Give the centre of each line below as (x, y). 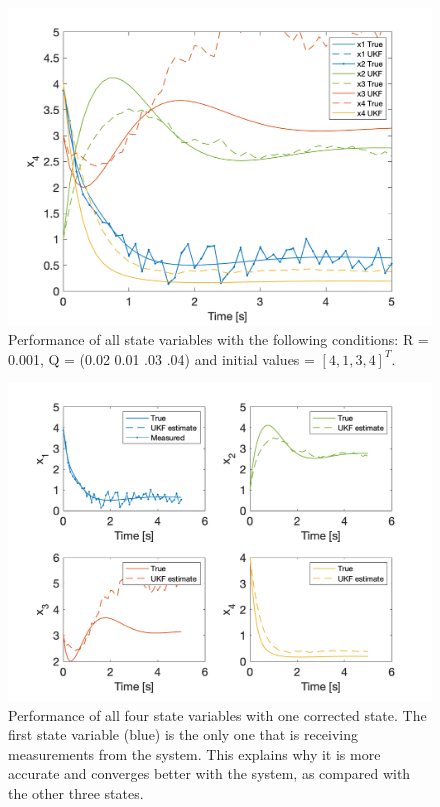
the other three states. (76, 792)
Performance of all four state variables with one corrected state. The (217, 714)
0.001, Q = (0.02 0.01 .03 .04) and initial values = (161, 358)
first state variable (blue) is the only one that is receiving (183, 734)
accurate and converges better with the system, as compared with (209, 773)
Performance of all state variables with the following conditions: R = (218, 339)
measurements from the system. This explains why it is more (194, 753)
